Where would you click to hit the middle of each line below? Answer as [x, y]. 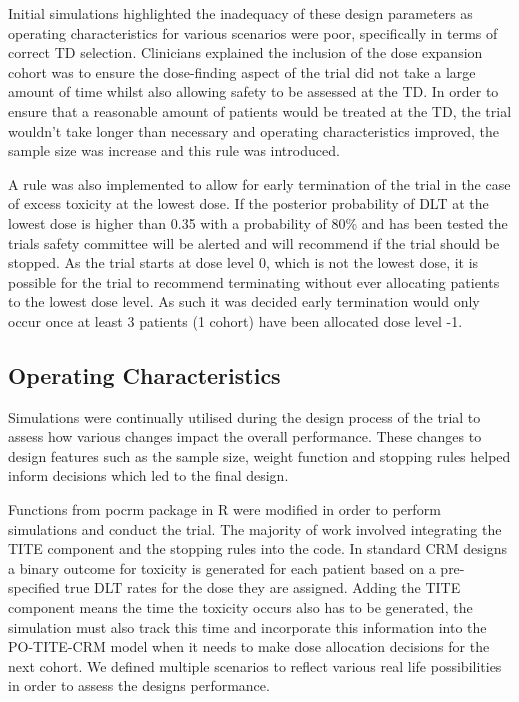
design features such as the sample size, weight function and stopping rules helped [259, 455]
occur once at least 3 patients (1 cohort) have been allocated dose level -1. [235, 320]
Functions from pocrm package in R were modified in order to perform [224, 509]
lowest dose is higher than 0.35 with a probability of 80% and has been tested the [258, 222]
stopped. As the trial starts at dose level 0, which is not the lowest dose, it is [243, 262]
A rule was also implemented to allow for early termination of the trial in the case [259, 183]
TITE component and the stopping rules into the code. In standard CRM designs [258, 548]
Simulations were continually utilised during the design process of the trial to [244, 416]
